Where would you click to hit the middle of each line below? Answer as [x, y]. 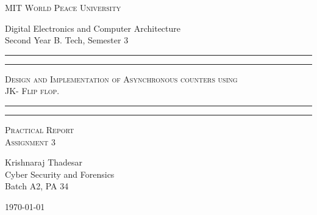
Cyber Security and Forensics [60, 174]
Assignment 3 [30, 141]
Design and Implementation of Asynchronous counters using [121, 78]
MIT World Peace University [63, 7]
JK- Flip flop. [32, 91]
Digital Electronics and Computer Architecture [93, 28]
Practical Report [40, 129]
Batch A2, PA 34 [37, 186]
